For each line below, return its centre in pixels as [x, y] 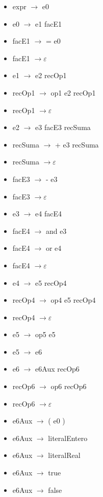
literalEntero [68, 438]
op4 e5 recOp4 [73, 300]
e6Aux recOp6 [57, 369]
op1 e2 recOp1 [73, 92]
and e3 [56, 231]
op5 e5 [45, 334]
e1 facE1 [48, 23]
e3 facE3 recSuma [63, 127]
